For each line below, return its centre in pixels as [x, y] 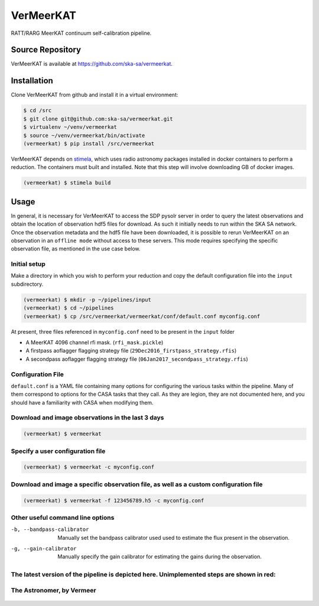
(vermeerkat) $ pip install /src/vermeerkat [89, 144]
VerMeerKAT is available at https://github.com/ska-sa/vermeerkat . [92, 64]
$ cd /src [38, 110]
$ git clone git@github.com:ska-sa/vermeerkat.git [98, 119]
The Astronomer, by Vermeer [54, 590]
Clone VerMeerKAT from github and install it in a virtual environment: [95, 95]
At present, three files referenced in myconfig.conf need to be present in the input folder [123, 331]
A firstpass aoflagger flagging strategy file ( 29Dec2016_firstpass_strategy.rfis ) [131, 351]
